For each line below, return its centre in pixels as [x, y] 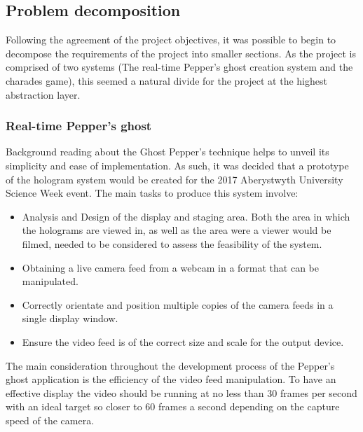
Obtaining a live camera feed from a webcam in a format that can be [171, 267]
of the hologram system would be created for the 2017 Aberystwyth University [174, 179]
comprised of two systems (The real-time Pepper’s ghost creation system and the [179, 67]
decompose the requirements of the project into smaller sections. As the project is [181, 53]
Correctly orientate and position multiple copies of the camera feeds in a [178, 304]
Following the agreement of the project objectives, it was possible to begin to [171, 40]
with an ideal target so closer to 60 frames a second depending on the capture [173, 406]
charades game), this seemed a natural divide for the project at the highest [166, 80]
